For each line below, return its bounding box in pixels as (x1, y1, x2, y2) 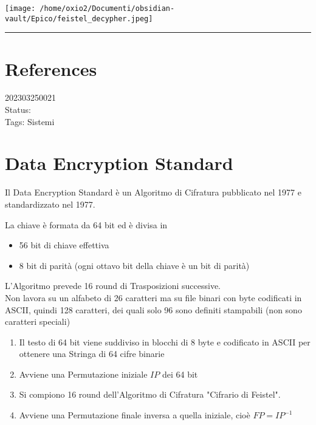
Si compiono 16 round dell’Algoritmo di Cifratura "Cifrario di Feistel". (19, 388, 281, 401)
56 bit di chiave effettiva (19, 239, 109, 251)
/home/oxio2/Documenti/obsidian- (39, 4, 175, 13)
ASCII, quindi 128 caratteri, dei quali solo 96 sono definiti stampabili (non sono (5, 303, 302, 316)
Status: (5, 103, 31, 116)
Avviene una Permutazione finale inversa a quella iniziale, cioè (19, 409, 250, 421)
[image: (5, 4, 36, 13)
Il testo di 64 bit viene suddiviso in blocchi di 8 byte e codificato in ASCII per (19, 335, 311, 348)
